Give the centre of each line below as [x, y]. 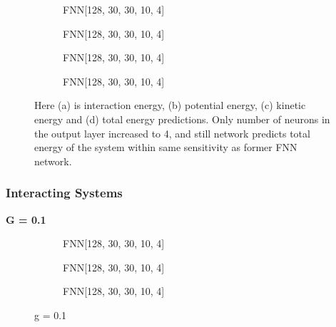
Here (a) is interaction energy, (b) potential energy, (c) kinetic [170, 105]
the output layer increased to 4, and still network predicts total [172, 133]
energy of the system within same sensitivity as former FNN [166, 147]
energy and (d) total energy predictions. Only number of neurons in [182, 119]
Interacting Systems [64, 193]
